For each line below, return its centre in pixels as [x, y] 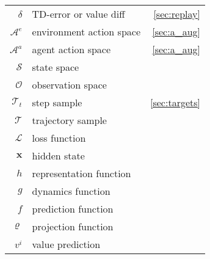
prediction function [73, 209]
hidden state [58, 155]
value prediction [66, 244]
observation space [69, 85]
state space [56, 67]
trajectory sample [69, 120]
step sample [57, 102]
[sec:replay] [177, 14]
